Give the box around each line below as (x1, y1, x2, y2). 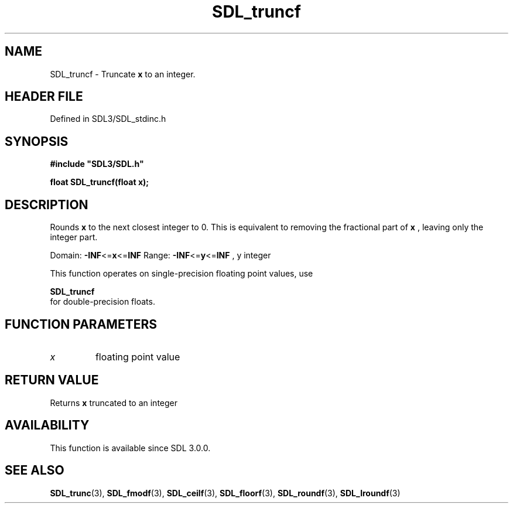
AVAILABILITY (5, 418, 90, 433)
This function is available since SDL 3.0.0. (50, 442, 211, 453)
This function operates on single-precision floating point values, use (50, 268, 313, 279)
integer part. (50, 232, 98, 243)
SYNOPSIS (5, 134, 69, 149)
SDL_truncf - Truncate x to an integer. (50, 69, 196, 79)
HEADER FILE (5, 89, 83, 104)
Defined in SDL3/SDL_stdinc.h (50, 114, 166, 124)
